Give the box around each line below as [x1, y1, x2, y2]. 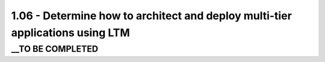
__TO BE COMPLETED [11, 43, 99, 54]
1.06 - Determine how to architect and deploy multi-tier [11, 9, 292, 22]
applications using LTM [11, 26, 131, 39]
